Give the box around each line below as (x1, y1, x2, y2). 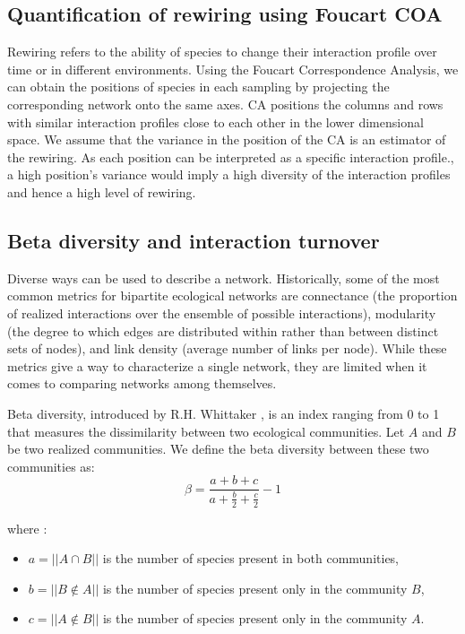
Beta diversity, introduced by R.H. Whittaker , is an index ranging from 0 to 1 (7, 404, 440, 422)
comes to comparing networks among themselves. (7, 374, 277, 393)
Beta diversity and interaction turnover (7, 226, 380, 254)
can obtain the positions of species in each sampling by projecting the (7, 77, 390, 96)
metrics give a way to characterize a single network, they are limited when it (7, 356, 427, 375)
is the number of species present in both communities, (102, 549, 400, 568)
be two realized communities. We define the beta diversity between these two (7, 439, 429, 458)
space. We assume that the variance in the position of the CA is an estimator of (7, 130, 446, 149)
